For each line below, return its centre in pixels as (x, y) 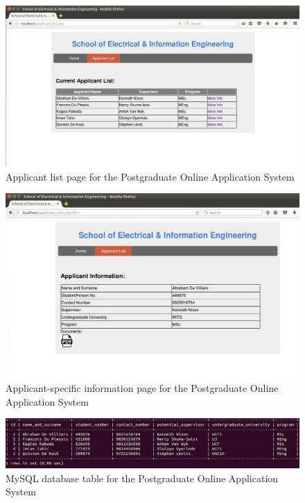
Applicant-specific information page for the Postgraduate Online (142, 388)
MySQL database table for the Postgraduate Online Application (142, 478)
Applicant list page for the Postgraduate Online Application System (150, 176)
